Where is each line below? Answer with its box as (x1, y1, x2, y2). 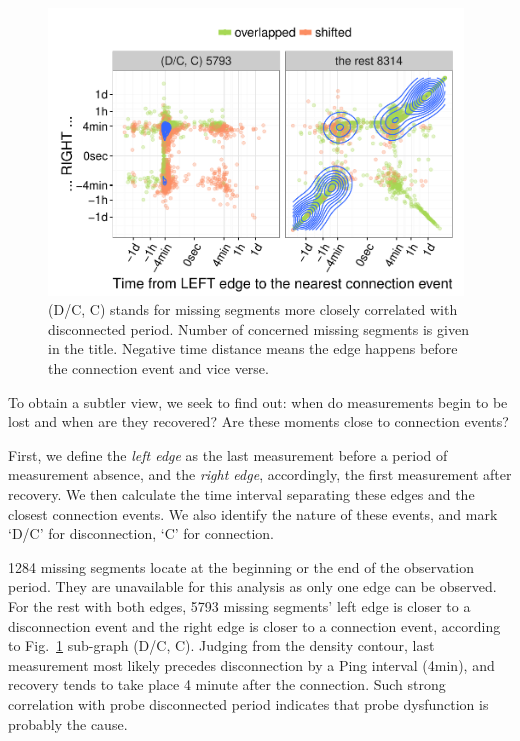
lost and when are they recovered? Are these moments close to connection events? (8, 411, 509, 432)
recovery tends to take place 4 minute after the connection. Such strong (8, 674, 446, 695)
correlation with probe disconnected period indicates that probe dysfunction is (8, 693, 489, 714)
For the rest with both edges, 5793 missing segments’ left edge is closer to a (8, 595, 471, 616)
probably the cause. (8, 713, 128, 734)
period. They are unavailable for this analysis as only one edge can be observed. (8, 576, 497, 597)
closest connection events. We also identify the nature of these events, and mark (8, 503, 498, 524)
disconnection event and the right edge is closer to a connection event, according (8, 615, 501, 636)
